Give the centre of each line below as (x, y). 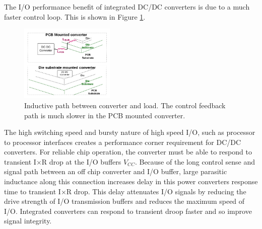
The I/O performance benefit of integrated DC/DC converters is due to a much (127, 7)
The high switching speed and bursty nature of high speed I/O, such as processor (130, 132)
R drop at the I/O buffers (81, 161)
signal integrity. (28, 221)
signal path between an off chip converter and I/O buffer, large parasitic (116, 171)
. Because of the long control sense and (195, 161)
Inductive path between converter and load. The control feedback (125, 105)
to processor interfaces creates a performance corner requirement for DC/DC (123, 142)
